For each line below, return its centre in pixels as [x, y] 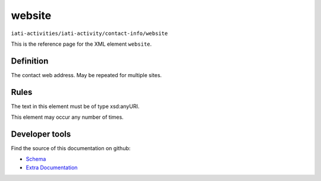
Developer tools [41, 134]
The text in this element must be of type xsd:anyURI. [75, 106]
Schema [36, 159]
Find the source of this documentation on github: [71, 148]
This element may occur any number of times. [67, 117]
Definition [30, 61]
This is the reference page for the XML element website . [81, 44]
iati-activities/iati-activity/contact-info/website [89, 33]
